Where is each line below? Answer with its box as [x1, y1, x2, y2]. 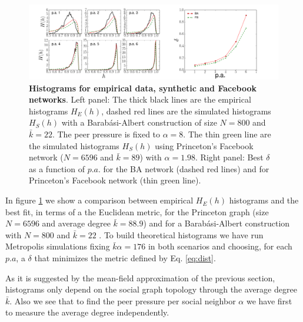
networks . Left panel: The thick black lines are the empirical [29, 93, 251, 106]
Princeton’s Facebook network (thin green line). [29, 174, 201, 186]
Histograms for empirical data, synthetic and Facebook [29, 81, 257, 94]
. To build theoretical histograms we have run [99, 228, 264, 241]
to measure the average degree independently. [5, 306, 169, 318]
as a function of [29, 162, 85, 175]
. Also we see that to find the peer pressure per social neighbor [9, 294, 236, 307]
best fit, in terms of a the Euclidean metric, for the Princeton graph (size [5, 205, 269, 218]
